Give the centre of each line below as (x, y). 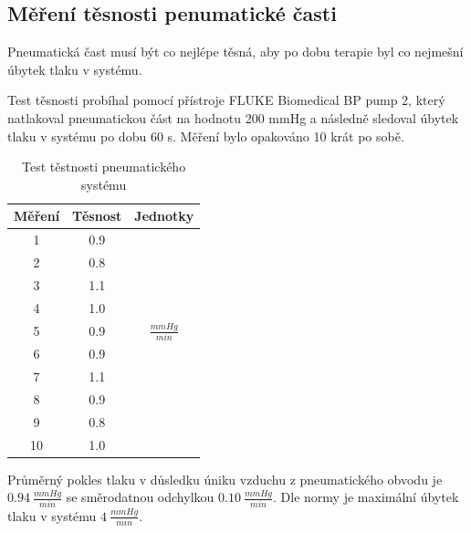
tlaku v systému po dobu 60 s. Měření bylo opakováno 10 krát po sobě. (206, 136)
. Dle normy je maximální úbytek (366, 497)
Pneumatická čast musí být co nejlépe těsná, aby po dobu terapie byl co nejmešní (235, 52)
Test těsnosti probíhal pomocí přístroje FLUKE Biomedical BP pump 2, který (226, 100)
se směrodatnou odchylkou (140, 497)
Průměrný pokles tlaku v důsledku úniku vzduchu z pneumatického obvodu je (225, 479)
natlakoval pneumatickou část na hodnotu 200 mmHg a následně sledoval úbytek (233, 117)
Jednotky (164, 216)
